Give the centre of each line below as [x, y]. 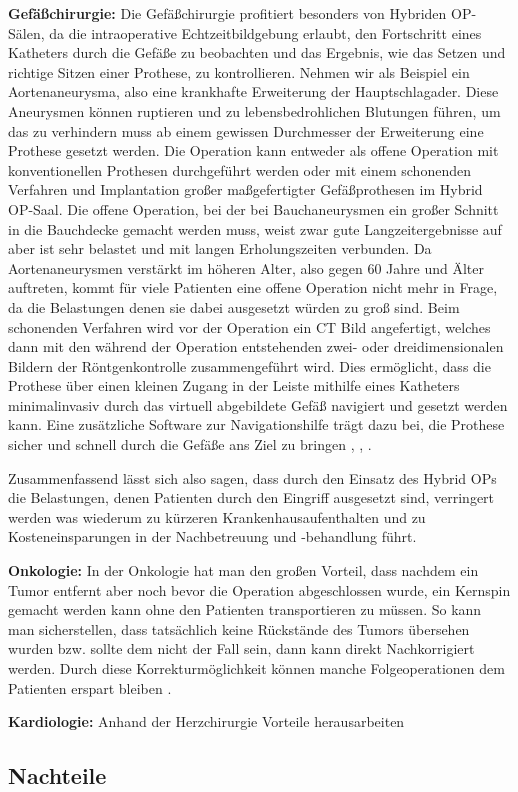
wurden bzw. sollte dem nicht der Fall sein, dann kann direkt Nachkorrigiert [241, 648]
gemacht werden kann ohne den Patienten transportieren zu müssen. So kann [245, 609]
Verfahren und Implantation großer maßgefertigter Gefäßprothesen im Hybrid [245, 189]
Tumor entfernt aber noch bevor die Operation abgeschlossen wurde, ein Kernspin [259, 589]
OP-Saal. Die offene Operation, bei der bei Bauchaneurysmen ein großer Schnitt [253, 208]
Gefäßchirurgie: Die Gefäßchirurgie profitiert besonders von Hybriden [227, 13]
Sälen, [26, 32]
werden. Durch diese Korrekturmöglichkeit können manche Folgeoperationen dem [256, 668]
